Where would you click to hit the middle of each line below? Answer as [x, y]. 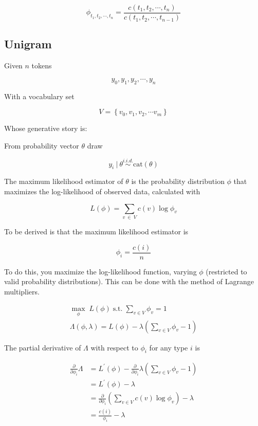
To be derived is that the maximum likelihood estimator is [96, 231]
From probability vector [42, 145]
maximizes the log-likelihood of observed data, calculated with [102, 191]
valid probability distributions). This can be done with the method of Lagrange [129, 281]
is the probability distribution [178, 181]
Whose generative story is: [46, 128]
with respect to [114, 347]
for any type [169, 347]
